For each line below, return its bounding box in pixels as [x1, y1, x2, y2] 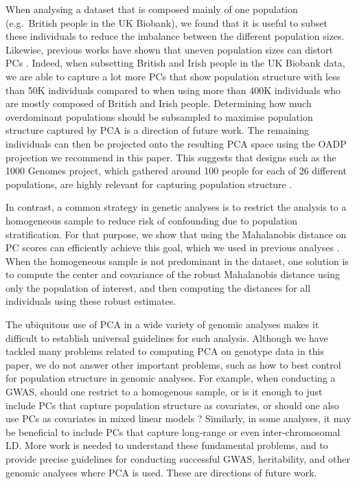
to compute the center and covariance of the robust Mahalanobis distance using [5, 267, 340, 281]
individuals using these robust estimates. [5, 294, 176, 308]
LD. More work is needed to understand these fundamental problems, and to [5, 438, 328, 452]
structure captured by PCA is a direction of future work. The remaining [5, 123, 310, 137]
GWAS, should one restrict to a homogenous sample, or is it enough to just [5, 384, 323, 399]
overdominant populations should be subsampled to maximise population [5, 109, 313, 124]
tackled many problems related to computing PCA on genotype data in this [5, 344, 324, 358]
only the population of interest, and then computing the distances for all [5, 280, 311, 295]
